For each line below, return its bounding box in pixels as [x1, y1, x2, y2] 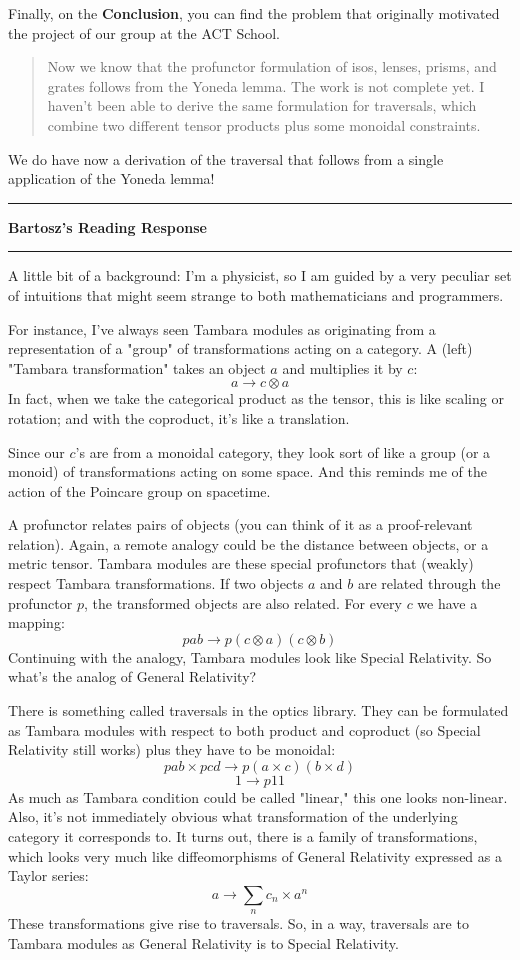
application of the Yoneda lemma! [8, 168, 215, 189]
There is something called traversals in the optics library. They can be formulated [8, 700, 509, 721]
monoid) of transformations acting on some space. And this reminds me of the [8, 461, 487, 482]
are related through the [357, 573, 501, 594]
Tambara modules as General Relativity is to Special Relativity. [8, 932, 399, 953]
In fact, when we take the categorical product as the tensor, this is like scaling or [8, 388, 504, 409]
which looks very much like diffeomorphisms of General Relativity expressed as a [8, 845, 502, 866]
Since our [8, 441, 65, 462]
